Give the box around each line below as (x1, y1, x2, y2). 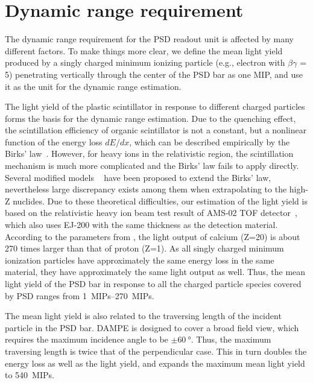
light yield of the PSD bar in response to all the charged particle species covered (5, 277, 302, 290)
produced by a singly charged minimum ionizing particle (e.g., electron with (5, 56, 285, 69)
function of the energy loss (5, 135, 103, 148)
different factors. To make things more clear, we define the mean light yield (5, 44, 283, 57)
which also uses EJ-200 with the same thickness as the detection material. (5, 218, 278, 231)
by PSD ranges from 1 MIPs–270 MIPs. (5, 289, 154, 302)
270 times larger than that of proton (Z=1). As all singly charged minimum (5, 242, 284, 255)
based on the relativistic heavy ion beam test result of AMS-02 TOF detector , (5, 206, 297, 219)
